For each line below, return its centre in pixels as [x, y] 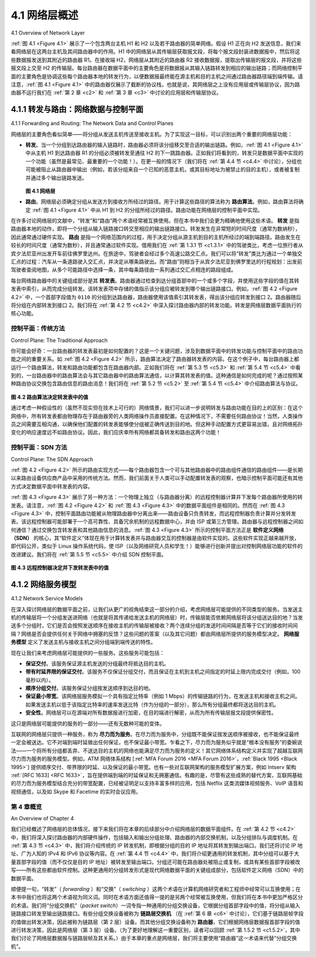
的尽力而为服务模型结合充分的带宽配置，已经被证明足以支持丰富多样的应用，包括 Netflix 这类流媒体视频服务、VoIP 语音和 [157, 783]
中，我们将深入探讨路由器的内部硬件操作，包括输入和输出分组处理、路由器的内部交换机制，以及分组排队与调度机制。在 [154, 837]
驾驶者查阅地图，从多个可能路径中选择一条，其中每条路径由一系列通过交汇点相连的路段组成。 [123, 270]
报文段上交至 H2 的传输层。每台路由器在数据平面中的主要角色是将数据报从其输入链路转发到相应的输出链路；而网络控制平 [157, 68]
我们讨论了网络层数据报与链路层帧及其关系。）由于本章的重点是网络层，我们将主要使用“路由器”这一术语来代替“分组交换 [154, 938]
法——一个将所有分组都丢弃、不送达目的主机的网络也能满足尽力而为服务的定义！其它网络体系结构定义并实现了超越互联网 [157, 750]
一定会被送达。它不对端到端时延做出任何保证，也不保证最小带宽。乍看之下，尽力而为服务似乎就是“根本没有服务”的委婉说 [157, 742]
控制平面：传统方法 [38, 329]
